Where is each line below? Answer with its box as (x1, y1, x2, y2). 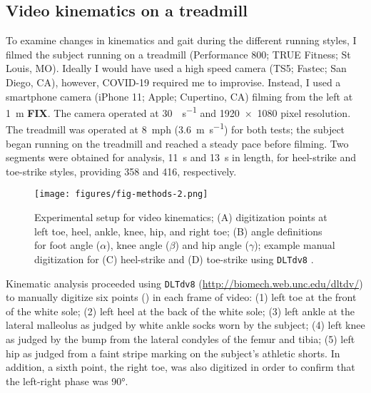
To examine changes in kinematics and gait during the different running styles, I (6, 33, 357, 48)
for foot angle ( (34, 238, 101, 252)
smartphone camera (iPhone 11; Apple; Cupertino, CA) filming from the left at (6, 88, 353, 103)
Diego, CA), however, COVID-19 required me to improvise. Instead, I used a (6, 74, 341, 89)
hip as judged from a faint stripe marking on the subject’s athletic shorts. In (6, 345, 340, 360)
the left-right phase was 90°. (6, 373, 128, 388)
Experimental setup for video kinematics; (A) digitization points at (34, 210, 327, 225)
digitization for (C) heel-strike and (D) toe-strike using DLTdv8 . (34, 251, 314, 266)
